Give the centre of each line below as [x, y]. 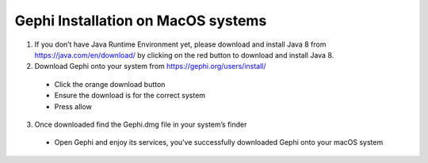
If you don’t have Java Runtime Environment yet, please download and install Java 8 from [180, 44]
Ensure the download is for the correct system [130, 96]
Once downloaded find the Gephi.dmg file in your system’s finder [141, 124]
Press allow [73, 106]
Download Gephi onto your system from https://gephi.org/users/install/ [150, 66]
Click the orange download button [110, 84]
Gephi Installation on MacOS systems [141, 21]
